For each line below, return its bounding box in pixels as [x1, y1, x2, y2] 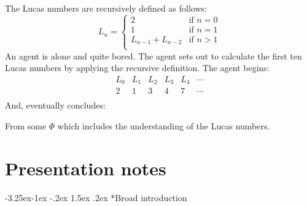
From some [5, 120, 47, 132]
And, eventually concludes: [5, 99, 106, 112]
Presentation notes [5, 155, 166, 180]
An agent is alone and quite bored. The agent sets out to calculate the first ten [5, 49, 302, 62]
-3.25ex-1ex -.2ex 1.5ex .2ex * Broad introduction [5, 191, 187, 204]
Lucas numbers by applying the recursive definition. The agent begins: [5, 61, 270, 74]
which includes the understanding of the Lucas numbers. [57, 120, 270, 132]
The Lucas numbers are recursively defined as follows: [5, 2, 207, 14]
